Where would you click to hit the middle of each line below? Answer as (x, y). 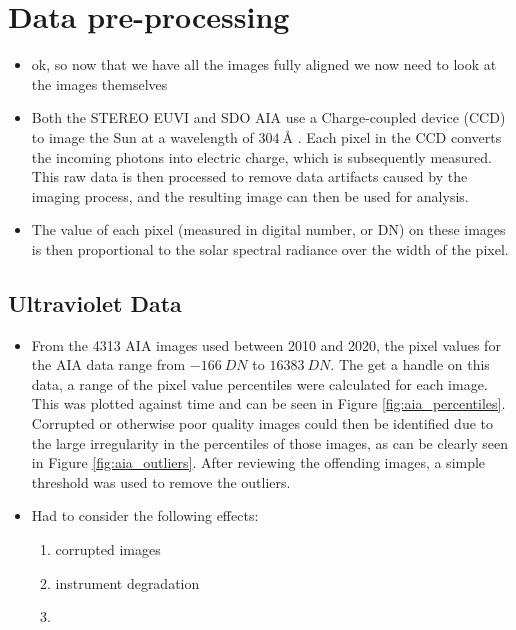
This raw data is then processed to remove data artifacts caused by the (249, 176)
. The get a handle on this (410, 364)
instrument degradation (127, 582)
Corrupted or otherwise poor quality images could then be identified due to (262, 423)
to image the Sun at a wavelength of (142, 136)
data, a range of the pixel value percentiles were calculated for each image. (259, 383)
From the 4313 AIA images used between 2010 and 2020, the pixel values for (266, 344)
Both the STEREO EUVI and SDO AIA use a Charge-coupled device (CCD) (268, 117)
